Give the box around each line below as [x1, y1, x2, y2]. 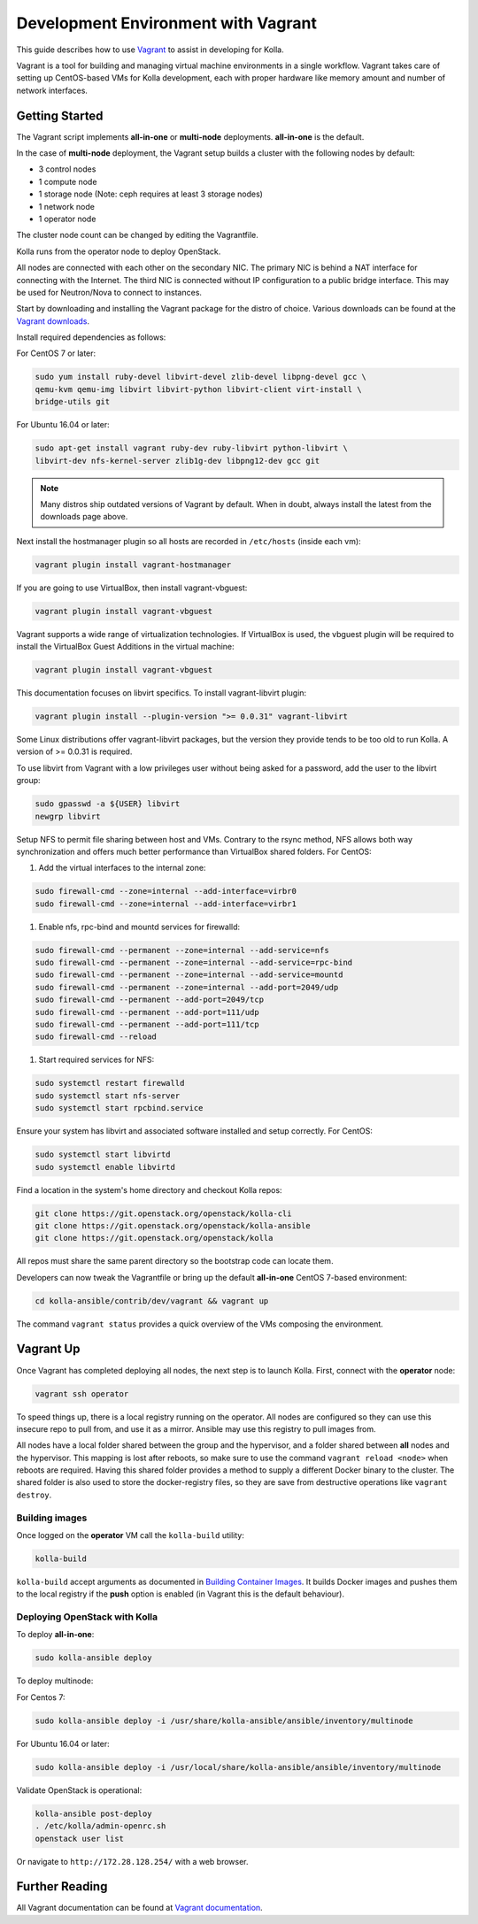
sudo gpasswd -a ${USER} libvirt [35, 799, 181, 809]
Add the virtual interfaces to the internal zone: [38, 863, 206, 873]
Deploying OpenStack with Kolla [16, 1611, 158, 1623]
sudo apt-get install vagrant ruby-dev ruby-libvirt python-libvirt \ [35, 443, 349, 453]
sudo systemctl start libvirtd [35, 1150, 172, 1159]
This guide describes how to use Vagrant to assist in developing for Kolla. [16, 44, 285, 55]
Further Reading [16, 1879, 108, 1894]
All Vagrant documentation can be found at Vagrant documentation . [16, 1903, 263, 1913]
